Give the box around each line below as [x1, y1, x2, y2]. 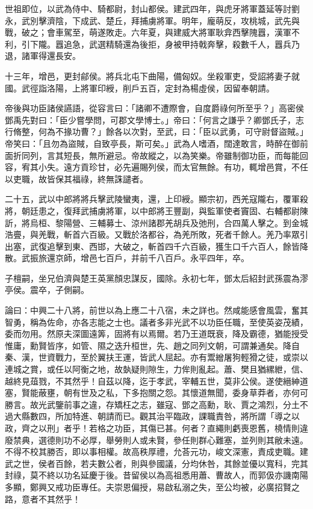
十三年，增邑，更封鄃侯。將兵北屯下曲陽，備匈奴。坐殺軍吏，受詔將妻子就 [5, 69, 300, 82]
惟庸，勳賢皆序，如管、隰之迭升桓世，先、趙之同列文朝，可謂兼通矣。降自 [5, 339, 300, 351]
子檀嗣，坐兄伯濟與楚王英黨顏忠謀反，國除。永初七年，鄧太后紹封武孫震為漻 [5, 271, 308, 284]
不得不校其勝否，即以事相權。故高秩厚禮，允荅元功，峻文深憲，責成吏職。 [5, 445, 300, 458]
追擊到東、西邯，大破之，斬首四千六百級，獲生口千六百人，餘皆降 [46, 239, 308, 252]
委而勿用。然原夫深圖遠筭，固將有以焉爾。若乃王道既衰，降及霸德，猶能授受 [5, 327, 308, 340]
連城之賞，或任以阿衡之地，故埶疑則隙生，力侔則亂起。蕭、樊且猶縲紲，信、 [5, 363, 308, 375]
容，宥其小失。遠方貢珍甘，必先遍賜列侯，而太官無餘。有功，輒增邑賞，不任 [5, 161, 308, 173]
